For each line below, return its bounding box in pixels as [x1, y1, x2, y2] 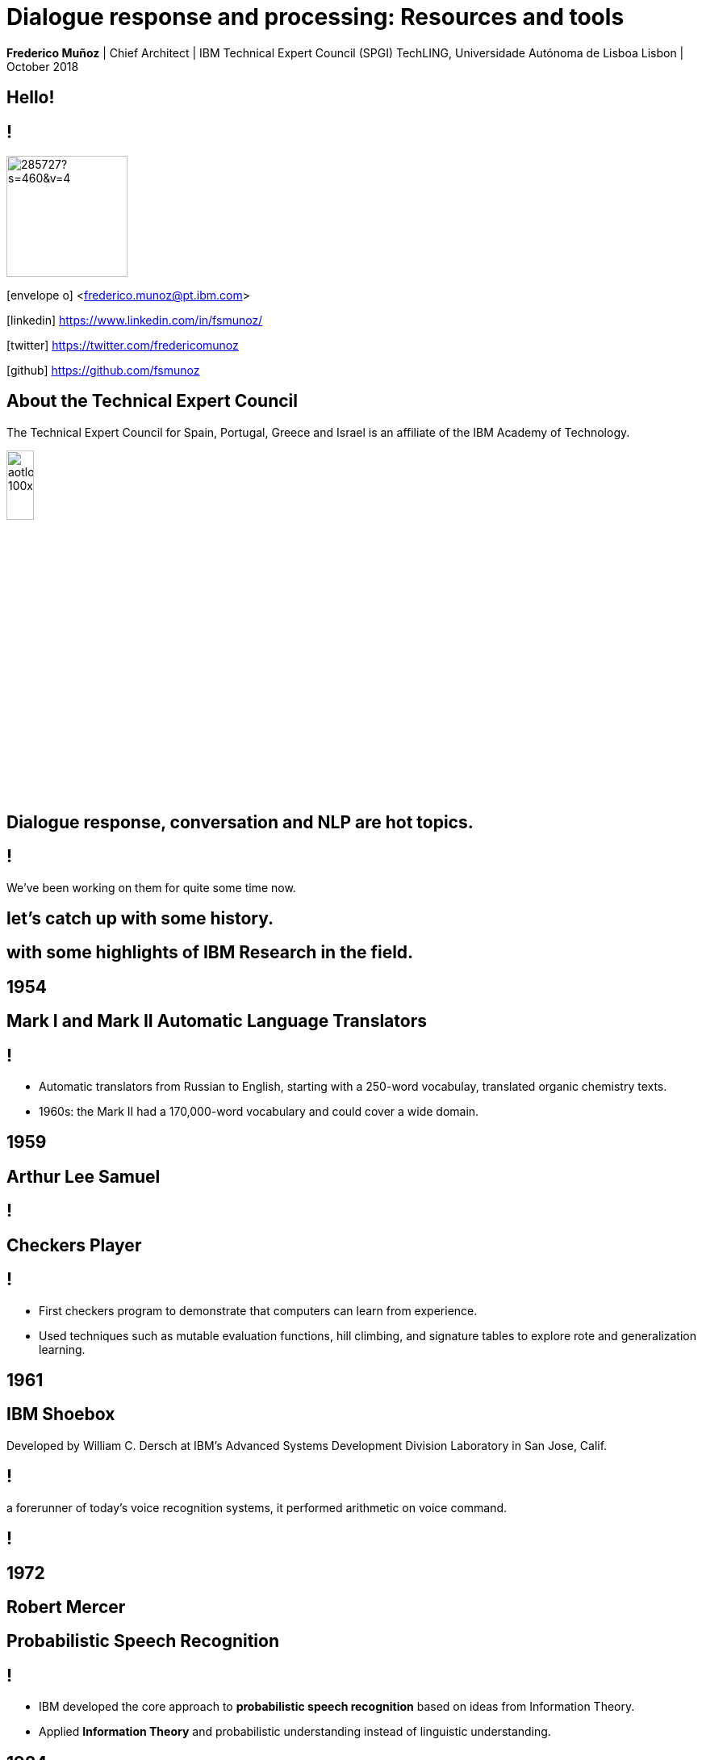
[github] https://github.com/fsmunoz [6, 363, 200, 378]
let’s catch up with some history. [6, 907, 274, 928]
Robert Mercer [6, 1596, 126, 1617]
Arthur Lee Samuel [6, 1166, 161, 1187]
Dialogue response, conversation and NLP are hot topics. [6, 811, 474, 832]
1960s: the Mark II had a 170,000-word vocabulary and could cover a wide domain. [39, 1104, 479, 1119]
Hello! [6, 87, 55, 108]
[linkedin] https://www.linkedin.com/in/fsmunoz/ [6, 313, 263, 328]
